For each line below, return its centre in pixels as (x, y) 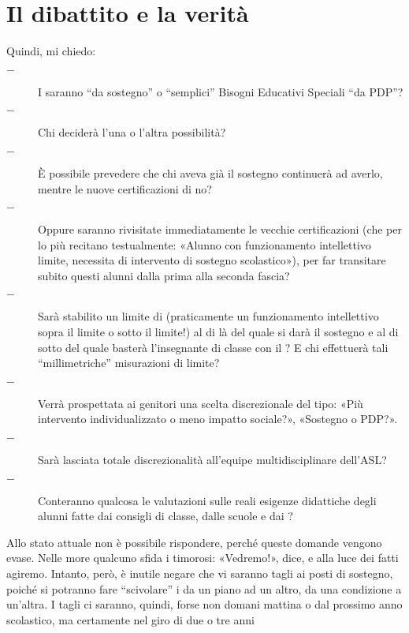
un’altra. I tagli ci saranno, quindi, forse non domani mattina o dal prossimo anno (204, 604)
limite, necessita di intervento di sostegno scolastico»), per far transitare (212, 260)
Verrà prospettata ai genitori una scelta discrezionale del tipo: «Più (201, 403)
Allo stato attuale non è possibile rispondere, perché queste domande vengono (194, 542)
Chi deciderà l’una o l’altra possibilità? (132, 132)
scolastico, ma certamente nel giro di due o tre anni (130, 619)
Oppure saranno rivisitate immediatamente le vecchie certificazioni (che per (220, 229)
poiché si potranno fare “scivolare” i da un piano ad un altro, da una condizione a (204, 588)
